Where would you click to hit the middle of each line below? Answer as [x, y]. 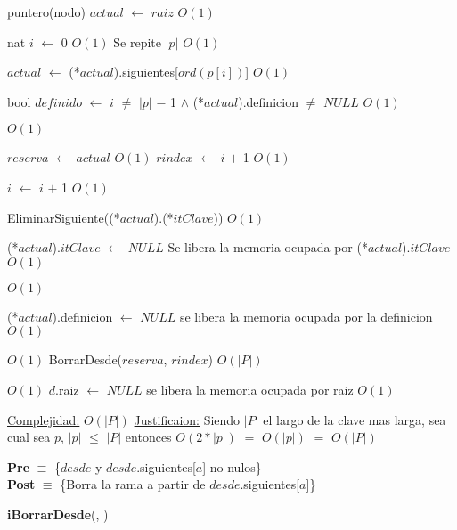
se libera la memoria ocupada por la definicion [306, 316]
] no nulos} [232, 466]
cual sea [29, 437]
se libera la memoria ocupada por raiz [250, 389]
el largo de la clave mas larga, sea [355, 419]
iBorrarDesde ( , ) [58, 514]
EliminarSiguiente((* [64, 217]
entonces [148, 437]
